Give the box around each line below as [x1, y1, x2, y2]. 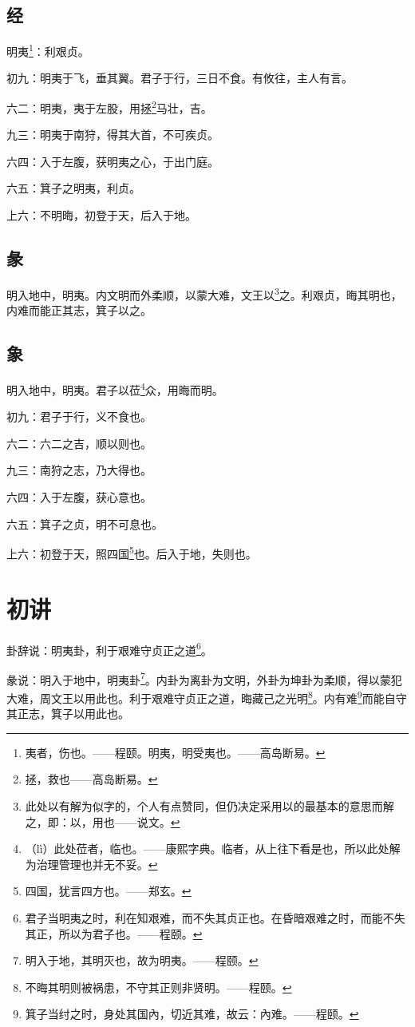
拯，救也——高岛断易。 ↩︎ [25, 771, 158, 787]
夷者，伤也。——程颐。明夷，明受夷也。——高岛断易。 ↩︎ [25, 743, 326, 760]
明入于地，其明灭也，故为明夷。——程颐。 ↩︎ [25, 952, 259, 969]
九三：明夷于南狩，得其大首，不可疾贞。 [6, 126, 219, 143]
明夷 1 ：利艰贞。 [6, 41, 89, 59]
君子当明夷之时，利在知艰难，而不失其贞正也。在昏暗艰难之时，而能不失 [25, 910, 405, 926]
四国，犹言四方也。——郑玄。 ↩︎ [25, 882, 192, 899]
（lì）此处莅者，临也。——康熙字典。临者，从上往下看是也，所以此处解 [25, 840, 401, 857]
